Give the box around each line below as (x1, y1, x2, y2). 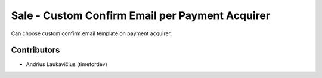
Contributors (11, 45, 60, 55)
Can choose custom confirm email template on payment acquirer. (11, 30, 172, 37)
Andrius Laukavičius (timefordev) (26, 61, 107, 68)
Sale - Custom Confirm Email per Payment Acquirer (11, 9, 271, 22)
